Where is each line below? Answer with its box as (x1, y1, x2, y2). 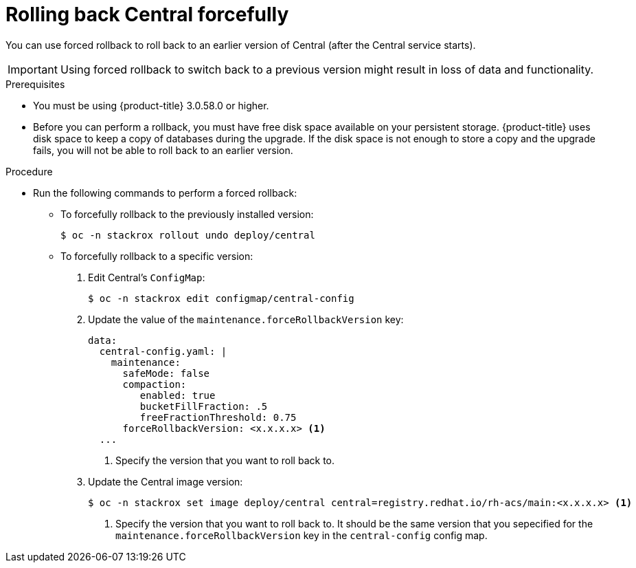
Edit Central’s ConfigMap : (88, 271, 205, 283)
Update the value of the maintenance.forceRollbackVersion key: (88, 313, 404, 325)
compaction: (122, 378, 187, 390)
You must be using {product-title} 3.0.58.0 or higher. (33, 99, 269, 111)
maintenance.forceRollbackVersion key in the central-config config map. (115, 529, 488, 541)
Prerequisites (5, 78, 65, 90)
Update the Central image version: (88, 475, 243, 488)
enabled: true (139, 389, 216, 401)
